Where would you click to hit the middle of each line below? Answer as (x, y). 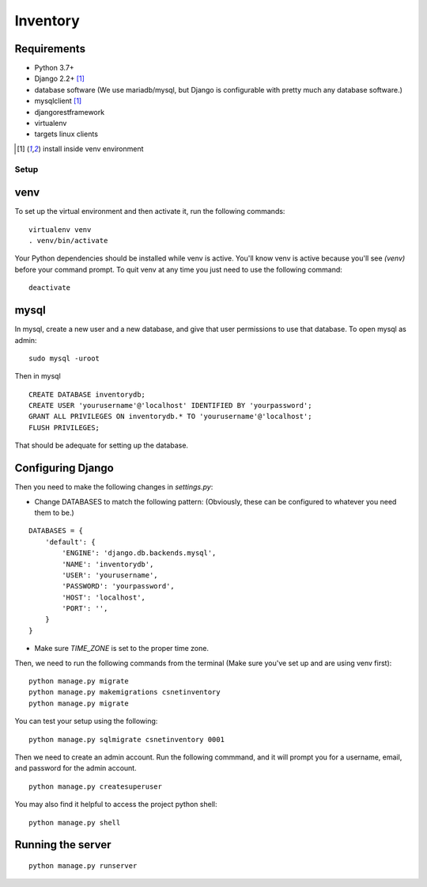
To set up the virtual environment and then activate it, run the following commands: (150, 211)
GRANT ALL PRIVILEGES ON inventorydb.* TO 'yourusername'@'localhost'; (170, 417)
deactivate (50, 288)
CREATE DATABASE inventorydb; (87, 394)
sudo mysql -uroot (64, 358)
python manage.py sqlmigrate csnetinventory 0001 (127, 739)
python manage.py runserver (83, 866)
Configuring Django (64, 468)
